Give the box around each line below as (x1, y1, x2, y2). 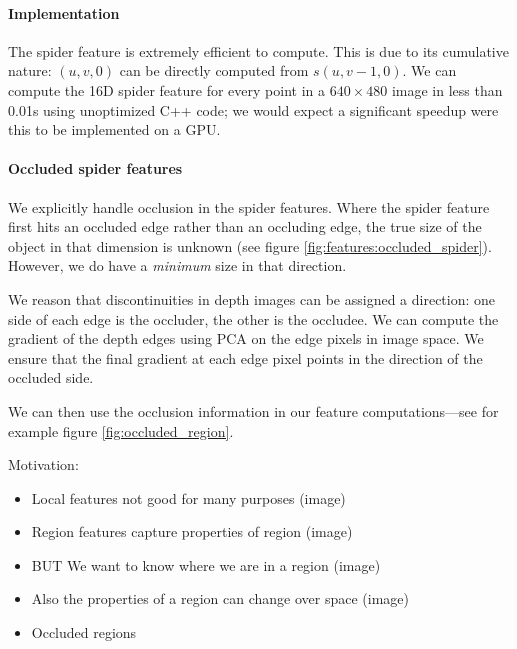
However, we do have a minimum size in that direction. (8, 255, 347, 276)
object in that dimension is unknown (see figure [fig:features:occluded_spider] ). (8, 235, 492, 256)
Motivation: (8, 454, 79, 475)
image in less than (391, 79, 503, 100)
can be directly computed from (119, 60, 309, 81)
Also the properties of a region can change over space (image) (31, 588, 409, 609)
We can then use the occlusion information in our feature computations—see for (8, 400, 499, 421)
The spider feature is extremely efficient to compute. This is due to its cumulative (8, 40, 509, 61)
